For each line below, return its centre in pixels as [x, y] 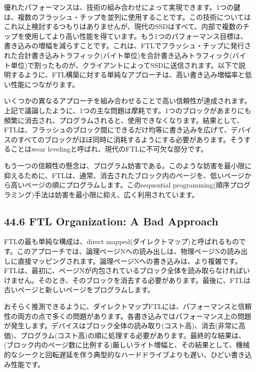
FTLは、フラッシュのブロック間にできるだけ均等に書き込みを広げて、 [118, 130]
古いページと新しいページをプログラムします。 [79, 290]
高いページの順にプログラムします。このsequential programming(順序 [120, 185]
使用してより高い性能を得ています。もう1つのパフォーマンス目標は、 [136, 36]
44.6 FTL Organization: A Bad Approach [111, 221]
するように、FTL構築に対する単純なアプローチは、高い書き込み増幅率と [128, 75]
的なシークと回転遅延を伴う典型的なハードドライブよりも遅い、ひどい [118, 355]
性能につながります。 [45, 84]
